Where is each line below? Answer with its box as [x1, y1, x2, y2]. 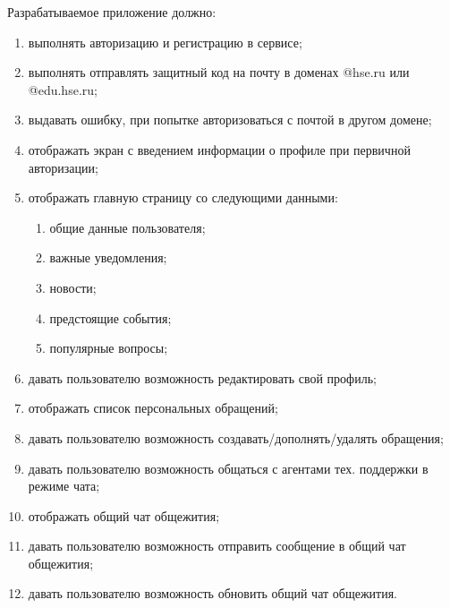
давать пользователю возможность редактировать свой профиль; [28, 368, 377, 387]
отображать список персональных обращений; [28, 398, 278, 417]
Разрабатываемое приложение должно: [7, 3, 217, 21]
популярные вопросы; [49, 338, 168, 357]
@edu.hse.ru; [28, 80, 98, 98]
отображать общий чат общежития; [28, 506, 220, 525]
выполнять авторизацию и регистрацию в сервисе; [28, 32, 302, 51]
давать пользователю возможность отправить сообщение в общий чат [28, 536, 406, 555]
